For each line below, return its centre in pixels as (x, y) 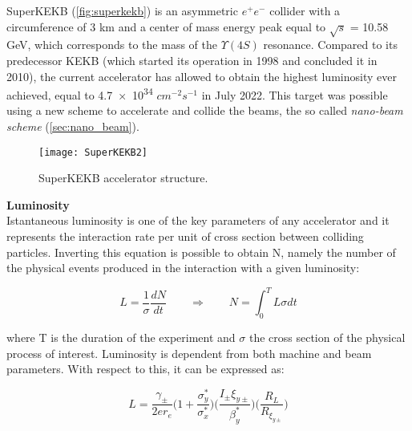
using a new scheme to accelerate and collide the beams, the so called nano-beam (205, 110)
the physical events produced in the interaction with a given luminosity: (183, 268)
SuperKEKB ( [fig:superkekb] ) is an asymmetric (122, 10)
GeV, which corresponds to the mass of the (112, 45)
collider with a (305, 10)
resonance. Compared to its (330, 45)
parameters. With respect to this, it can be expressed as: (145, 369)
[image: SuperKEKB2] (93, 152)
